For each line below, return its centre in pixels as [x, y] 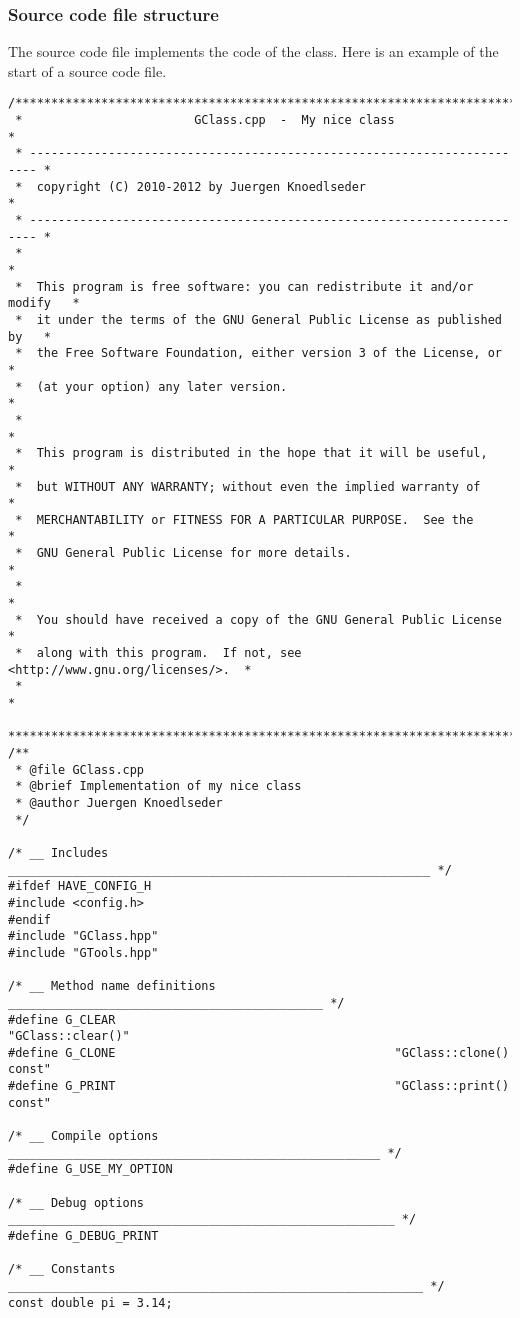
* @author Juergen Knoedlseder [119, 802]
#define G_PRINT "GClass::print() [259, 1086]
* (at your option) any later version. [151, 386]
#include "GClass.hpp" [83, 936]
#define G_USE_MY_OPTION [90, 1169]
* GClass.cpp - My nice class [205, 120]
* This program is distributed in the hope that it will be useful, [251, 453]
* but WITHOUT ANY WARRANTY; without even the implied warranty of [248, 486]
